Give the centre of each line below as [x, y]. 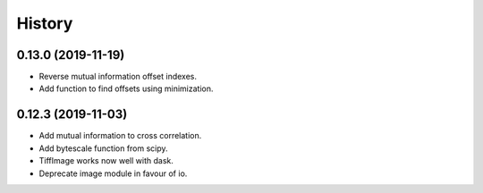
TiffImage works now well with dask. [106, 161]
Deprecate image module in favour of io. [113, 173]
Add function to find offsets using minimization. [126, 88]
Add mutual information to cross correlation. [120, 136]
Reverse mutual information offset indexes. [118, 77]
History [45, 23]
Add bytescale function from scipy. [104, 148]
